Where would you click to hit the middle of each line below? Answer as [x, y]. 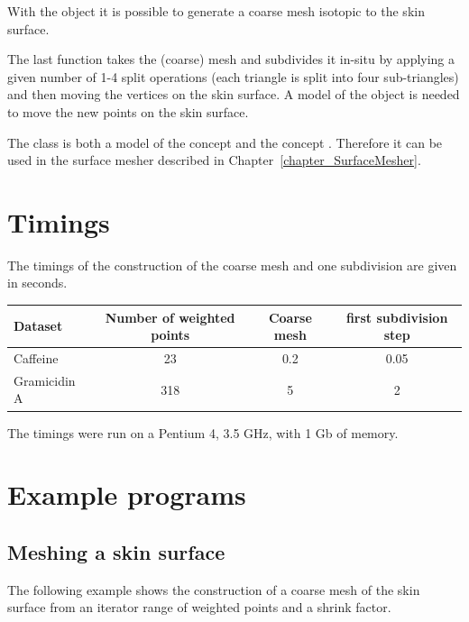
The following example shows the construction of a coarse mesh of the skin [214, 589]
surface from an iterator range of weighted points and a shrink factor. [199, 607]
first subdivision [397, 317]
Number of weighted [170, 317]
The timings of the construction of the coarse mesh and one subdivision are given [232, 265]
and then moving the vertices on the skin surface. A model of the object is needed [234, 94]
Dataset [38, 326]
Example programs [127, 494]
